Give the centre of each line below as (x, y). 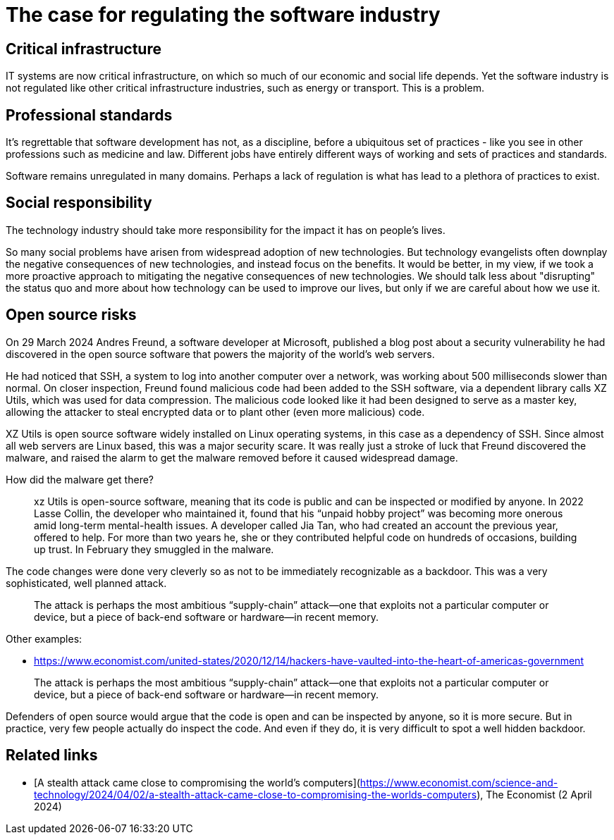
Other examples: (44, 638)
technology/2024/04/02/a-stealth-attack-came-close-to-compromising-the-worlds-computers (256, 794)
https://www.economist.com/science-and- (459, 782)
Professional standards (89, 115)
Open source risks (71, 315)
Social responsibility (79, 203)
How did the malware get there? (80, 479)
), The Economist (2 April (534, 794)
